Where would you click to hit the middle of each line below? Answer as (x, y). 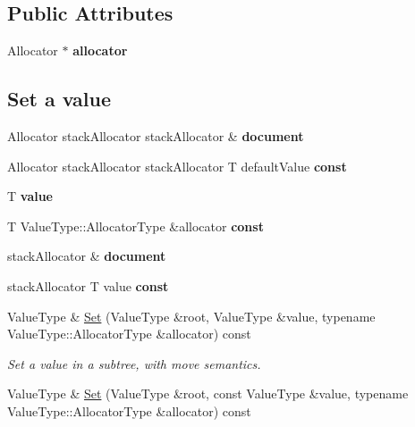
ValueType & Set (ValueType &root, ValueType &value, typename (191, 316)
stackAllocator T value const (88, 285)
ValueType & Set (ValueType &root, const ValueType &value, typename (208, 394)
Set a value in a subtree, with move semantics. (134, 363)
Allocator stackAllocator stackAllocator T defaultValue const (177, 166)
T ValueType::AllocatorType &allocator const (136, 226)
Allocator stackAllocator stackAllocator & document (156, 136)
